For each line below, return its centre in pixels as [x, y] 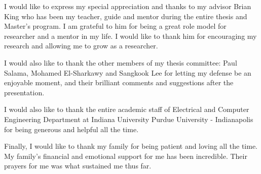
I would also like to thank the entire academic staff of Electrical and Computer [127, 109]
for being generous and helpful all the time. [71, 129]
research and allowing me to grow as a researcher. [81, 46]
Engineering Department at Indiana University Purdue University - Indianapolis [129, 119]
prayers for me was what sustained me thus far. [78, 166]
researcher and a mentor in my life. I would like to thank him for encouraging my [130, 36]
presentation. [24, 92]
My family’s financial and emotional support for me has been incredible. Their [126, 156]
